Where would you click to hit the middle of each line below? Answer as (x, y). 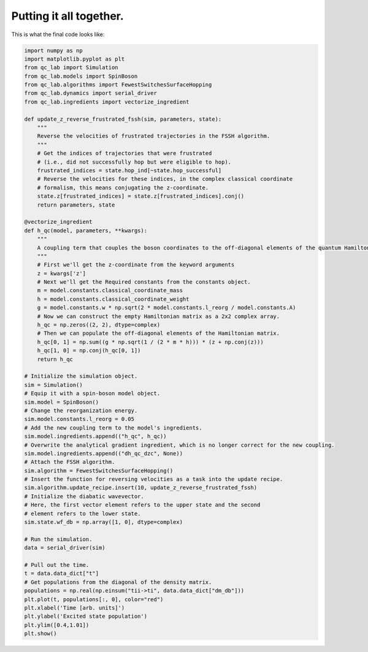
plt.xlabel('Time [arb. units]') (75, 608)
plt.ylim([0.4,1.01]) (57, 625)
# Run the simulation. (58, 539)
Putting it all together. (67, 16)
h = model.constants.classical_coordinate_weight (113, 299)
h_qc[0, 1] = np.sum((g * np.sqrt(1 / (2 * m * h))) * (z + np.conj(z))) (150, 342)
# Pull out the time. (57, 565)
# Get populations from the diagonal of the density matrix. (118, 582)
